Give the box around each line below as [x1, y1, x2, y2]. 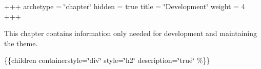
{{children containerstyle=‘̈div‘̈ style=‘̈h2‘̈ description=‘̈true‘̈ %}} [4, 55, 210, 65]
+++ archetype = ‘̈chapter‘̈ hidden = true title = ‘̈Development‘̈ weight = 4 [4, 1, 245, 11]
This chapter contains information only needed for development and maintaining [4, 28, 257, 39]
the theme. [4, 38, 38, 48]
